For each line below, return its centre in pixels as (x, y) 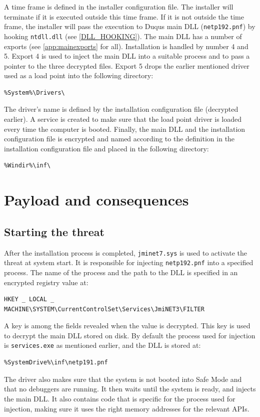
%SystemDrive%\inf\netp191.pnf (56, 363)
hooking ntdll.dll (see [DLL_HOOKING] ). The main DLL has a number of (123, 36)
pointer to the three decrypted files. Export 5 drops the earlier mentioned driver (127, 65)
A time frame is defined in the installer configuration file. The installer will (119, 7)
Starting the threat (54, 231)
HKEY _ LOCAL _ (29, 299)
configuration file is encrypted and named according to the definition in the (119, 139)
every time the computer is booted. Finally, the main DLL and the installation (125, 129)
